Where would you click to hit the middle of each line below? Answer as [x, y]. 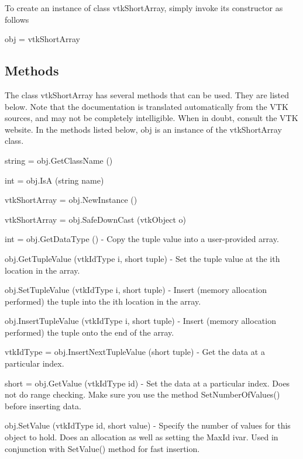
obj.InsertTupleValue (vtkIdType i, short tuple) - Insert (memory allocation [140, 321]
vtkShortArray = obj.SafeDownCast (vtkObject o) [96, 219]
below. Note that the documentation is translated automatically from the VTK [147, 106]
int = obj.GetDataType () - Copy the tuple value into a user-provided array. [142, 239]
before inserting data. [43, 405]
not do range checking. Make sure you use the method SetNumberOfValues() [142, 394]
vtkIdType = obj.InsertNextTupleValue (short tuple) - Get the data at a [135, 352]
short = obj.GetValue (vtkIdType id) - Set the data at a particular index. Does [147, 383]
